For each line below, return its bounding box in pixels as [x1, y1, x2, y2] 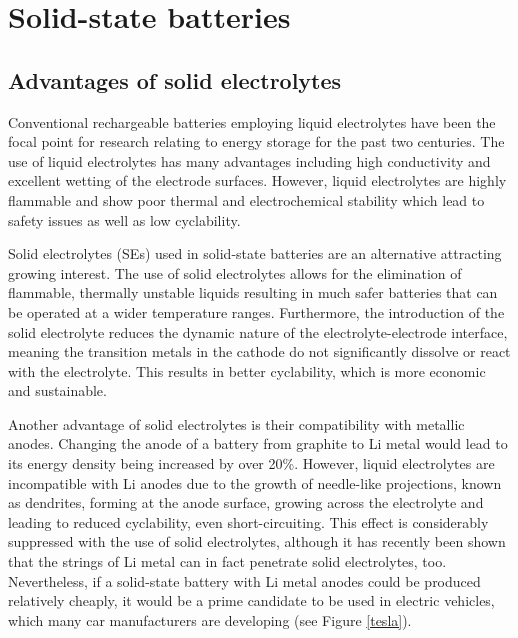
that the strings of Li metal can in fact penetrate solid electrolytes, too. [8, 551, 447, 572]
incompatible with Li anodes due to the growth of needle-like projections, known [8, 472, 502, 493]
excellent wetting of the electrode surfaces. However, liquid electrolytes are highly [8, 170, 507, 191]
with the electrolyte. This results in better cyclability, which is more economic [8, 360, 486, 381]
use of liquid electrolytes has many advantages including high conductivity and [8, 150, 491, 171]
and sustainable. [8, 380, 107, 401]
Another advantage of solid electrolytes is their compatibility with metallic [8, 413, 465, 434]
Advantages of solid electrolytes [8, 64, 342, 95]
